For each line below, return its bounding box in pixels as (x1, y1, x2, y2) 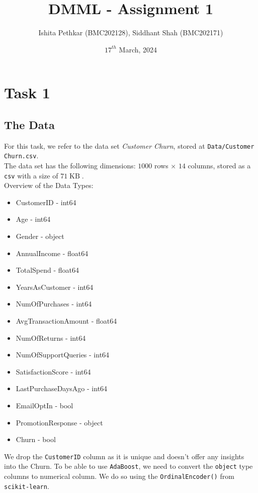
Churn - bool (16, 434, 56, 445)
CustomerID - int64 (16, 197, 76, 207)
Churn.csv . (4, 150, 39, 161)
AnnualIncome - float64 (16, 248, 89, 258)
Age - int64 (16, 214, 51, 224)
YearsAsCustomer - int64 (16, 281, 94, 292)
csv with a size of (4, 170, 58, 180)
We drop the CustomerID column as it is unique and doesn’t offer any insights (4, 451, 244, 461)
